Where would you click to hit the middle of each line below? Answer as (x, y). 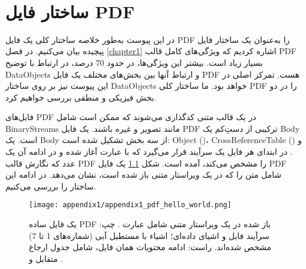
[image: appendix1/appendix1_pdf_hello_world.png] (130, 205)
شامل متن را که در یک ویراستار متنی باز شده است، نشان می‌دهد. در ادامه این (144, 175)
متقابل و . (46, 258)
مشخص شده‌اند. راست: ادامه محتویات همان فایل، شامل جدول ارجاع (150, 247)
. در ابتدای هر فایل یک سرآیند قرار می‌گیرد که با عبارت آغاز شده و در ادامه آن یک (149, 152)
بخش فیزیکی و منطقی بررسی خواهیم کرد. (81, 97)
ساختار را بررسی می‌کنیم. (51, 186)
